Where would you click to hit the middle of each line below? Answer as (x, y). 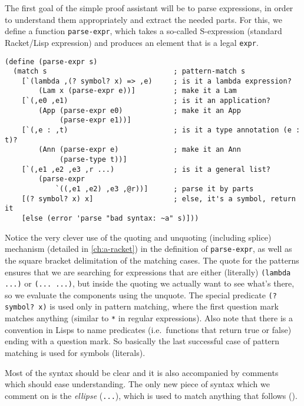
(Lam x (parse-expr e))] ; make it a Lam (138, 91)
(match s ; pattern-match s (129, 71)
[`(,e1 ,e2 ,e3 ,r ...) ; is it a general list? (146, 169)
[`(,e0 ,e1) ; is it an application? (146, 101)
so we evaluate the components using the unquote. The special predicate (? (141, 294)
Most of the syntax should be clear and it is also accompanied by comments (142, 372)
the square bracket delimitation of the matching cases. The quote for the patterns (152, 260)
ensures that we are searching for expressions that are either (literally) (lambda (148, 272)
